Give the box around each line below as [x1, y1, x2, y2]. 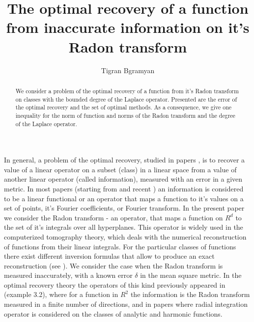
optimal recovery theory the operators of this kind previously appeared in [4, 279, 226, 290]
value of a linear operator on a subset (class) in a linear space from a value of [4, 164, 237, 174]
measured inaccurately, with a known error [4, 270, 133, 280]
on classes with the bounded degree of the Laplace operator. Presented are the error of [15, 95, 237, 103]
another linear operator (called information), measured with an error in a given [4, 174, 243, 184]
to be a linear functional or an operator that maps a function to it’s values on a [4, 193, 244, 203]
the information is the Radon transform [130, 289, 250, 299]
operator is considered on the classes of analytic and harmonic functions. [4, 308, 223, 319]
